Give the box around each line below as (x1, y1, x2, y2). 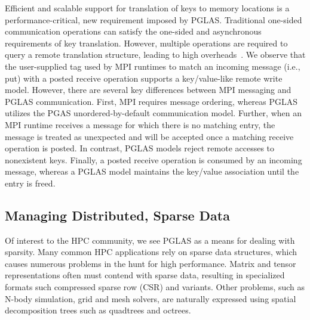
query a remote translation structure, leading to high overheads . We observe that (5, 48, 306, 61)
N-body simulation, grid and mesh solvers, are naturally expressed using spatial (5, 292, 296, 305)
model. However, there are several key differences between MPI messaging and (5, 83, 291, 96)
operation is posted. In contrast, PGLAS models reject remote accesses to (5, 142, 275, 154)
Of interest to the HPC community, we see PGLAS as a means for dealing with (5, 234, 295, 246)
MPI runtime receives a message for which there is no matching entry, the (5, 118, 275, 131)
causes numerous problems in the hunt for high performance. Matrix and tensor (5, 257, 296, 269)
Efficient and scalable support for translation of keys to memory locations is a (5, 2, 290, 14)
